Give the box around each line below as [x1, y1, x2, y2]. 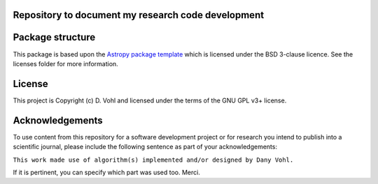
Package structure [13, 31, 96, 43]
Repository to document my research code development [13, 9, 265, 21]
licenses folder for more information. [13, 59, 118, 68]
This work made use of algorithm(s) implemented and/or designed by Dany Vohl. [13, 155, 294, 164]
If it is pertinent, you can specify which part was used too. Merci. [13, 168, 201, 176]
